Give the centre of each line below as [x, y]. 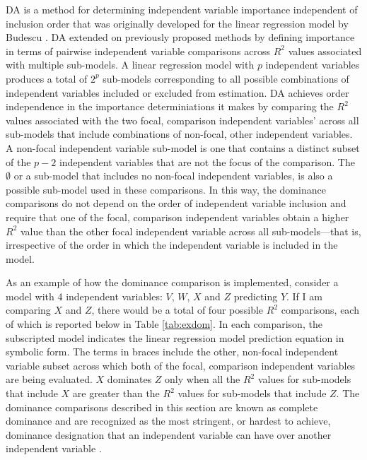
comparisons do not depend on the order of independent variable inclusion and [176, 203]
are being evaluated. [49, 379]
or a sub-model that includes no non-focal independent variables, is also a [173, 176]
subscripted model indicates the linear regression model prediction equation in [175, 337]
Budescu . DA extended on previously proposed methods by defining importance [180, 37]
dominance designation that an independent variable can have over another [169, 434]
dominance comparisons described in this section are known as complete [162, 407]
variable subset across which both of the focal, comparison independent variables [181, 365]
